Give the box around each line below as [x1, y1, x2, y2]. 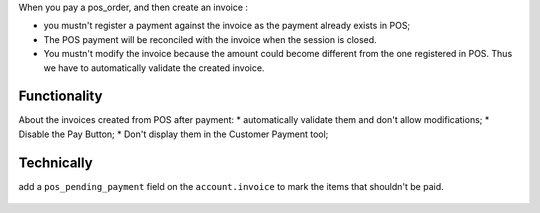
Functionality [18, 88, 103, 105]
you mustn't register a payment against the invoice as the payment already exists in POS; [43, 20, 411, 32]
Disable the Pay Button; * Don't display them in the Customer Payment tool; [18, 128, 329, 140]
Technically [18, 154, 94, 171]
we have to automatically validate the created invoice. [43, 61, 265, 74]
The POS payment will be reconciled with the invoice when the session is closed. [43, 33, 377, 45]
